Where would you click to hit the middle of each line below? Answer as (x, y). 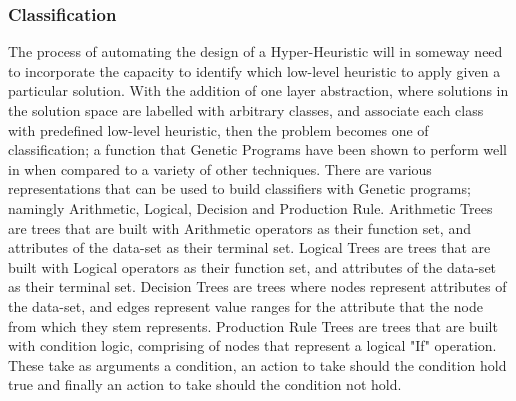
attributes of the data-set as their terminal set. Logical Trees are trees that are (249, 247)
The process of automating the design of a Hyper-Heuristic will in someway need (255, 51)
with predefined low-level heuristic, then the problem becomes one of (218, 129)
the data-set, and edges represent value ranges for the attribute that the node (245, 305)
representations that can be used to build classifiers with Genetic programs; (239, 188)
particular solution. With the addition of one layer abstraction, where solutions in (258, 90)
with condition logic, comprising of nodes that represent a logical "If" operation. (252, 345)
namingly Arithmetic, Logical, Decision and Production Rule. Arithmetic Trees (250, 207)
